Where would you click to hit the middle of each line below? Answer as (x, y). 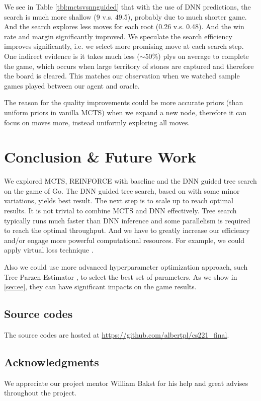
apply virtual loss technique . (49, 250)
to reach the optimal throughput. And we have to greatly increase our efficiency (127, 230)
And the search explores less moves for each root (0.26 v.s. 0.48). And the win (124, 26)
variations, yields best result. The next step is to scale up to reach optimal (119, 200)
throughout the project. (40, 393)
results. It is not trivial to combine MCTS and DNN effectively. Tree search (120, 211)
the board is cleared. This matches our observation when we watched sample (122, 76)
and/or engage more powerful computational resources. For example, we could (124, 240)
